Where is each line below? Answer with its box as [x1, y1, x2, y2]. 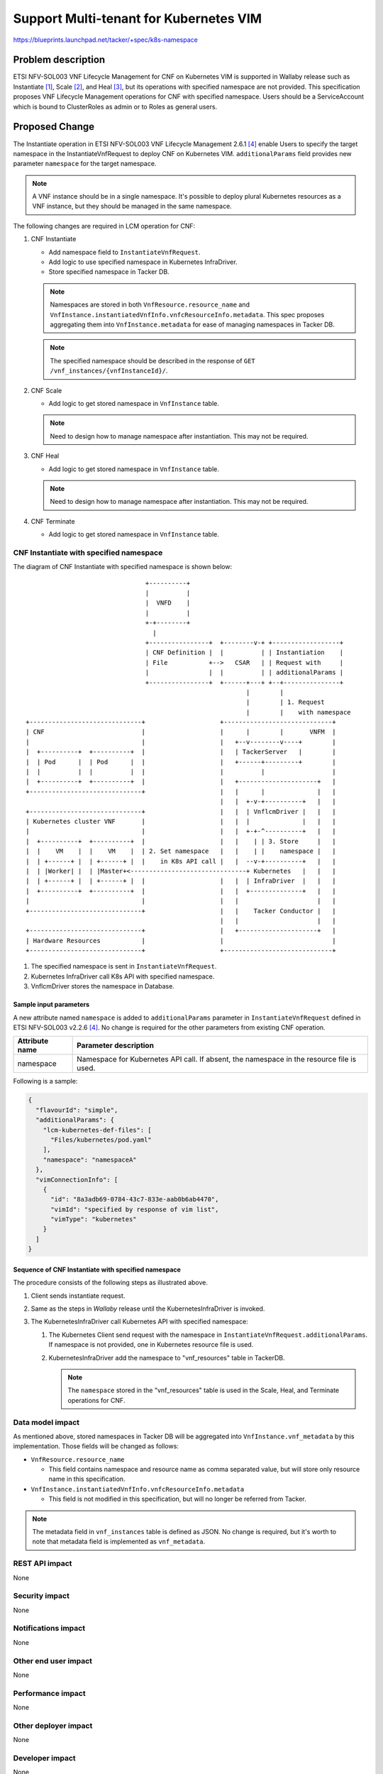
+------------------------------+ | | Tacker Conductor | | [26, 907, 336, 915]
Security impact [13, 1591, 70, 1601]
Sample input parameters [13, 1001, 90, 1009]
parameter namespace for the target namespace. [13, 160, 157, 168]
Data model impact [13, 1417, 80, 1427]
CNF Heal [30, 451, 60, 461]
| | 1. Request [245, 698, 326, 706]
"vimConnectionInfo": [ [35, 1175, 118, 1184]
